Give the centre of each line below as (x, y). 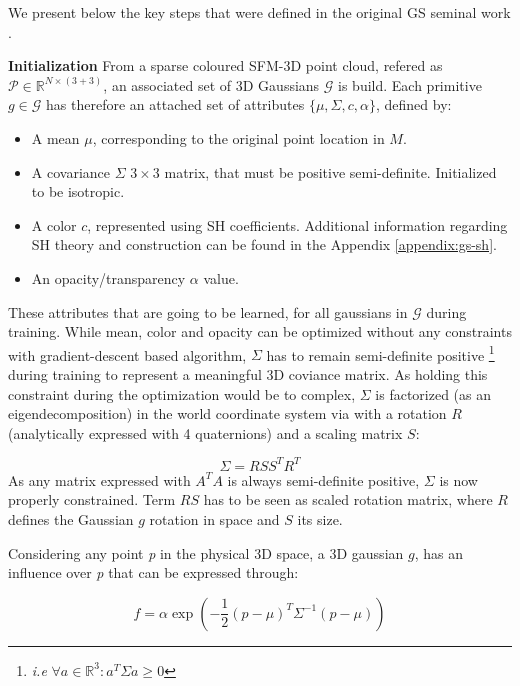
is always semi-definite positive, (323, 479)
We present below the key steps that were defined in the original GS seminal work (259, 12)
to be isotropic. (78, 191)
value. (221, 277)
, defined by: (413, 104)
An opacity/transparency (108, 277)
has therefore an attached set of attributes (175, 104)
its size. (320, 519)
